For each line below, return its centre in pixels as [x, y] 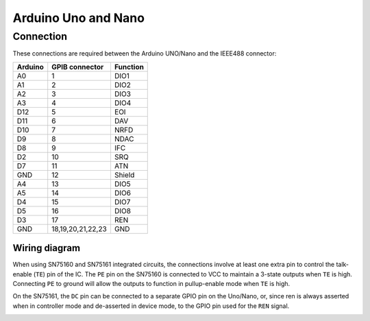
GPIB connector [78, 67]
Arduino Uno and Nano [79, 18]
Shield [124, 175]
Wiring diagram [47, 248]
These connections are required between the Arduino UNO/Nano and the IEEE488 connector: [145, 53]
